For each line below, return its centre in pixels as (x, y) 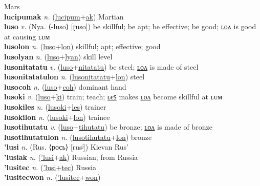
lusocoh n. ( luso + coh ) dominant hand (65, 86)
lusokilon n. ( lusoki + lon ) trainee (57, 117)
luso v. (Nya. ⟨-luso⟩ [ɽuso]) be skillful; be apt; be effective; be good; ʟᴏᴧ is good (130, 26)
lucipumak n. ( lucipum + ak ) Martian (64, 16)
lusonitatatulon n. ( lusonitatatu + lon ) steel (74, 77)
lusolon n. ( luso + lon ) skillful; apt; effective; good (82, 46)
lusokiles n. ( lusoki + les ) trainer (55, 106)
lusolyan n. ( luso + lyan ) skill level (58, 56)
